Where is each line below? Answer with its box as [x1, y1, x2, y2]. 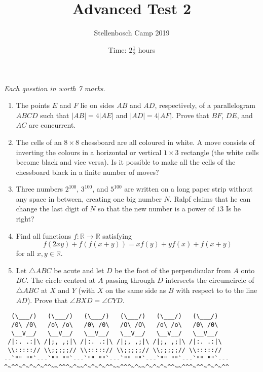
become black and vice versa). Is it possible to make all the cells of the [16, 157, 236, 167]
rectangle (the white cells [181, 146, 259, 157]
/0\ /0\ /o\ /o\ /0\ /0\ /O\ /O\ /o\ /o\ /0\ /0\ [11, 321, 218, 328]
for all [16, 248, 35, 258]
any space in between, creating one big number [16, 193, 162, 204]
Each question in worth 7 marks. [4, 83, 105, 93]
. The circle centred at [26, 275, 96, 285]
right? [16, 213, 34, 224]
